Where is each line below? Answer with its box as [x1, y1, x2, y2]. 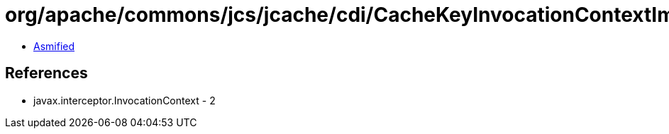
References [5, 64, 88, 83]
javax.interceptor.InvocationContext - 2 [33, 94, 216, 106]
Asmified [33, 39, 75, 52]
